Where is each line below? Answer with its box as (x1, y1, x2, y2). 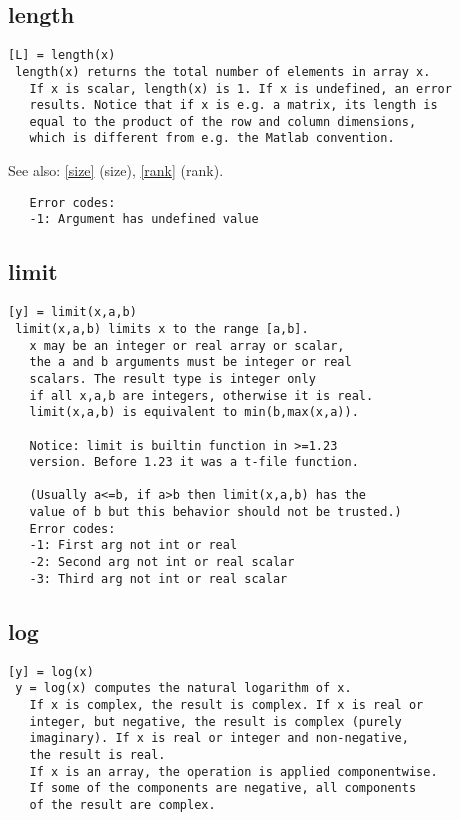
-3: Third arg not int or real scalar (29, 571, 288, 586)
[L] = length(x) (8, 48, 116, 63)
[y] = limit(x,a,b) (8, 305, 137, 320)
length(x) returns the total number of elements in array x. (15, 64, 431, 79)
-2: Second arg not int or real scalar (29, 555, 295, 570)
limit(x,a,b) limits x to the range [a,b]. (15, 321, 309, 336)
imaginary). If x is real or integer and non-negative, (29, 731, 409, 746)
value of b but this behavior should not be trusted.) (29, 505, 402, 520)
